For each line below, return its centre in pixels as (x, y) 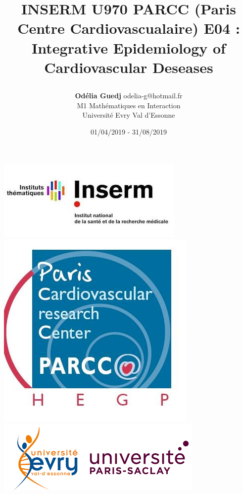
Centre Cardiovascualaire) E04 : (129, 28)
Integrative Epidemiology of (129, 47)
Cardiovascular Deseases (129, 67)
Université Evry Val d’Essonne (129, 115)
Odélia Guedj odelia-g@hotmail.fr (129, 95)
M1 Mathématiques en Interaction (129, 105)
